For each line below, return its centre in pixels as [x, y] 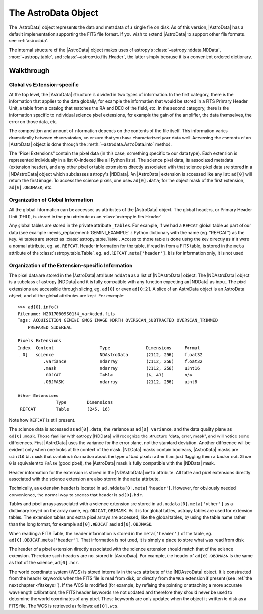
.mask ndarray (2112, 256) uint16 [122, 368]
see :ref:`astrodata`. [29, 41]
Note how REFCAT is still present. [42, 420]
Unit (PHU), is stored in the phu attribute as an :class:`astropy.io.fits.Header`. [86, 217]
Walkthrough [29, 70]
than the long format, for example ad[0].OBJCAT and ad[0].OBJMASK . [81, 524]
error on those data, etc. [33, 121]
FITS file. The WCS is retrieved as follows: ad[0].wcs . [64, 606]
